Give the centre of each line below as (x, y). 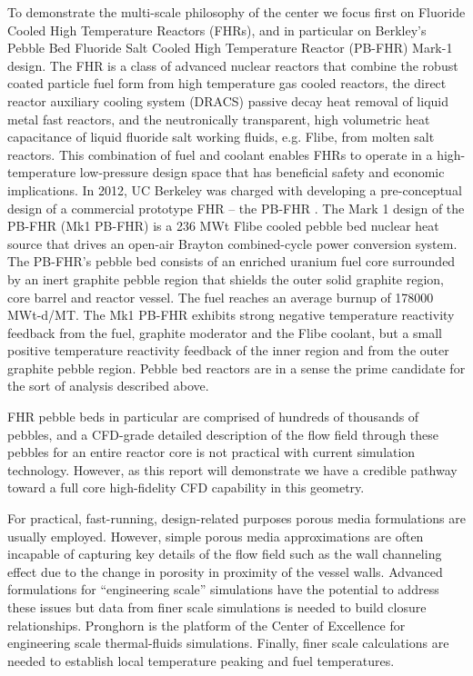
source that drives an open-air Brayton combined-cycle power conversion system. (232, 243)
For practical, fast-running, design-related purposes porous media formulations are (236, 518)
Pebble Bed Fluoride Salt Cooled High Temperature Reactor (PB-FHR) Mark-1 (230, 48)
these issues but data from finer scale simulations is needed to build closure (217, 607)
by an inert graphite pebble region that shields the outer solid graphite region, (226, 278)
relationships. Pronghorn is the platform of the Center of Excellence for (206, 625)
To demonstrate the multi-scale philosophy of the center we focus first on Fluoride (236, 12)
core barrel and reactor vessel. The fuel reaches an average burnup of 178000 (221, 297)
